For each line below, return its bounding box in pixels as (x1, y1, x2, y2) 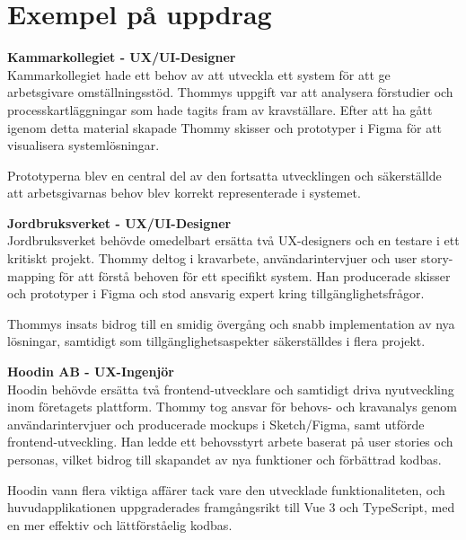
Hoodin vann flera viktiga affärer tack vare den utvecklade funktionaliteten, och (7, 480, 445, 499)
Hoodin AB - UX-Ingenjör (7, 362, 174, 381)
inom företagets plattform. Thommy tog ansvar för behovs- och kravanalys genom (7, 397, 457, 416)
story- (420, 249, 453, 268)
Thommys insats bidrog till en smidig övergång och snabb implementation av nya (7, 314, 455, 332)
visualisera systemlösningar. (7, 136, 160, 155)
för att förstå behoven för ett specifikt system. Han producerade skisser (58, 266, 451, 285)
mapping (7, 266, 55, 285)
